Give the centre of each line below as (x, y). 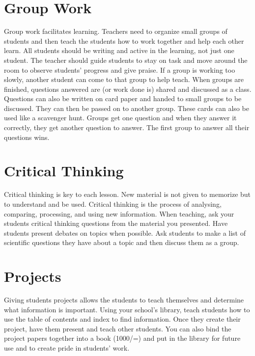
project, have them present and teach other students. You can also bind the (118, 328)
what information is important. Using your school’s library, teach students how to (127, 309)
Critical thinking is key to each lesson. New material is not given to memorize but (127, 194)
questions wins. (27, 137)
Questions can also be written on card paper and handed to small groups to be (123, 98)
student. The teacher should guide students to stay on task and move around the (126, 60)
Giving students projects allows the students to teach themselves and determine (124, 300)
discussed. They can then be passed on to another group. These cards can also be (127, 108)
